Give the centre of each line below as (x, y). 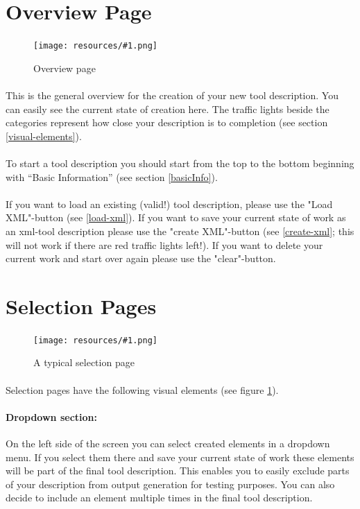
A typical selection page (84, 362)
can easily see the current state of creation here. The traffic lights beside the (168, 109)
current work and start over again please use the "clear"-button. (141, 258)
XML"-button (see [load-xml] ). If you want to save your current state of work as (176, 217)
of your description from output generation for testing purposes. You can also (170, 484)
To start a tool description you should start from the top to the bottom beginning (180, 163)
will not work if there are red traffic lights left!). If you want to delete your (164, 244)
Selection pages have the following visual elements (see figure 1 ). (142, 389)
